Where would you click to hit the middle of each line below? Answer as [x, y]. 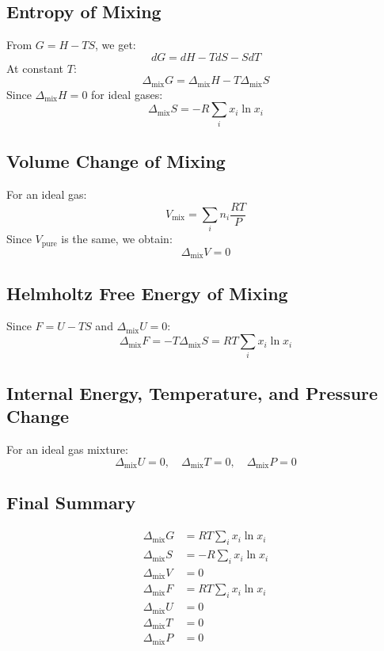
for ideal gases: [127, 94]
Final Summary [71, 503]
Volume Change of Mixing [116, 161]
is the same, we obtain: [117, 239]
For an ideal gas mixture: [67, 449]
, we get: [116, 45]
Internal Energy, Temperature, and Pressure [192, 392]
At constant [35, 68]
